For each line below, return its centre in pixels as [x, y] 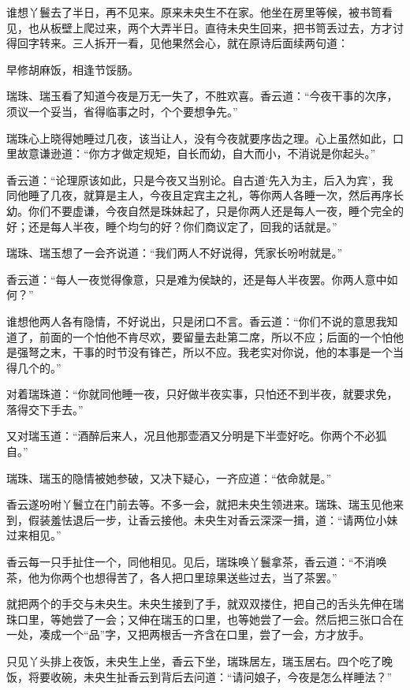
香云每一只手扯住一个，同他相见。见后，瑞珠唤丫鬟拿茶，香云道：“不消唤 [197, 562]
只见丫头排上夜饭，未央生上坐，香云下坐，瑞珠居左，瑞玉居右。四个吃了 [194, 661]
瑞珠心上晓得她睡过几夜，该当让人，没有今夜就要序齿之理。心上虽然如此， [199, 138]
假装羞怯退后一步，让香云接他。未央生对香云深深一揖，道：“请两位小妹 [213, 519]
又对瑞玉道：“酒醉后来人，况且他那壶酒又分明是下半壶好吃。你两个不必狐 [197, 436]
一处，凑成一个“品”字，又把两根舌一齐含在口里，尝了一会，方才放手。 [188, 634]
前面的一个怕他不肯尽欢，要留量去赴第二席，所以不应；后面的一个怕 [216, 336]
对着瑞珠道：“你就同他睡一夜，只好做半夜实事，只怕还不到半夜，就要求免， [202, 394]
